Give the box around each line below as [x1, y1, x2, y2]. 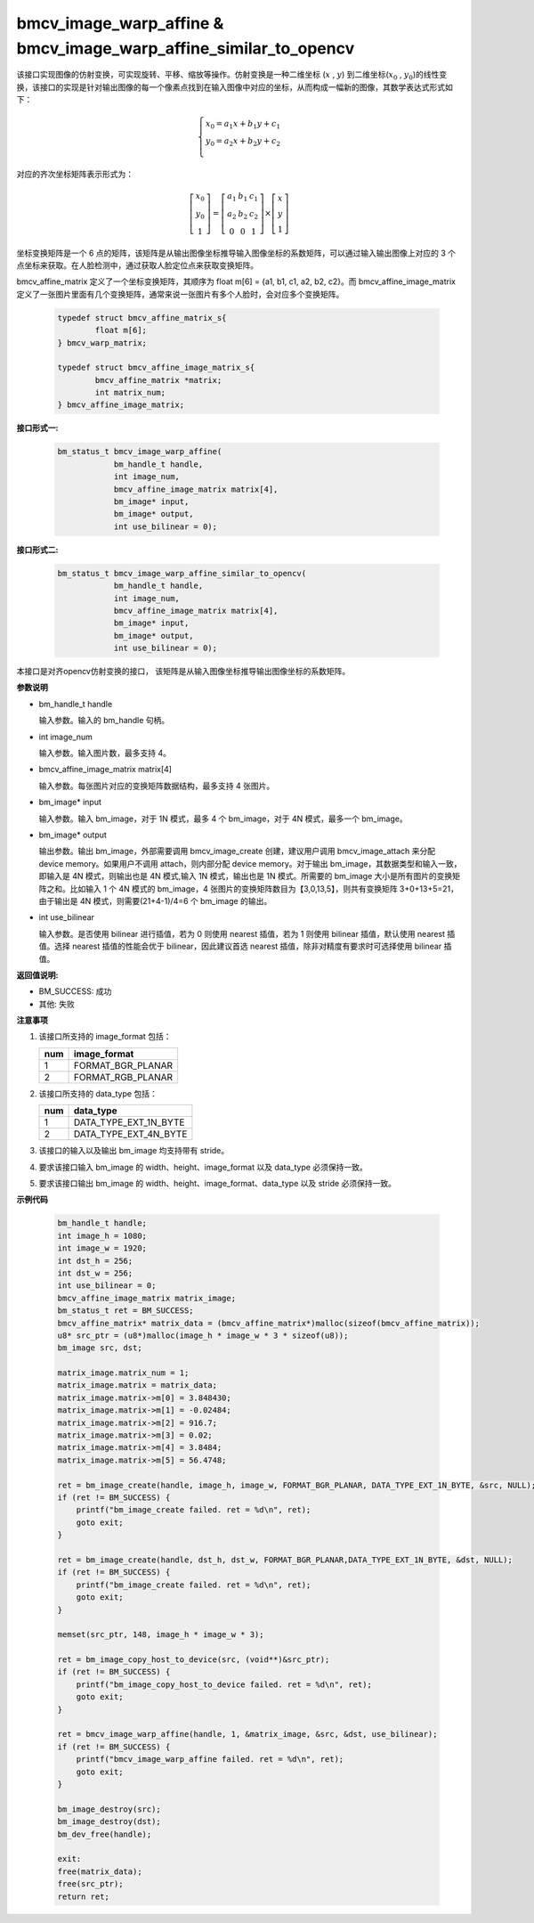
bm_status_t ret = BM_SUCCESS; [57, 1306, 195, 1316]
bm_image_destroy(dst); [57, 1817, 162, 1827]
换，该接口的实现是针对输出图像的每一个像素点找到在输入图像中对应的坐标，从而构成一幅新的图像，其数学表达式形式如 [16, 81, 453, 93]
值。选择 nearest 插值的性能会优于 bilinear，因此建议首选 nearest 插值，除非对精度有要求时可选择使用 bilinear [38, 941, 442, 952]
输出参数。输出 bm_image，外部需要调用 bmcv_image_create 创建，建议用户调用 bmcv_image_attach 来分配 [38, 846, 436, 857]
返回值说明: [16, 969, 59, 980]
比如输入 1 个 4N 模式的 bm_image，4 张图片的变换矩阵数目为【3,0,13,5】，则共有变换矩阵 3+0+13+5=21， [69, 883, 458, 894]
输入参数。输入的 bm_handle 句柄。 [38, 715, 170, 726]
